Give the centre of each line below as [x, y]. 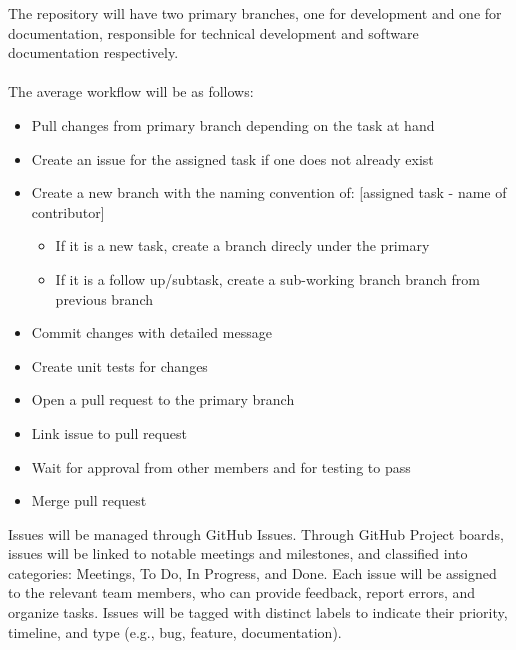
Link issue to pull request [109, 432]
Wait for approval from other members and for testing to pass [221, 466]
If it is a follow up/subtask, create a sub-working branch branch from [268, 278]
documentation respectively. [93, 52]
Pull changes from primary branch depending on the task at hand [233, 124]
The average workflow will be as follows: [131, 91]
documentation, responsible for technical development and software [213, 32]
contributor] [68, 211]
